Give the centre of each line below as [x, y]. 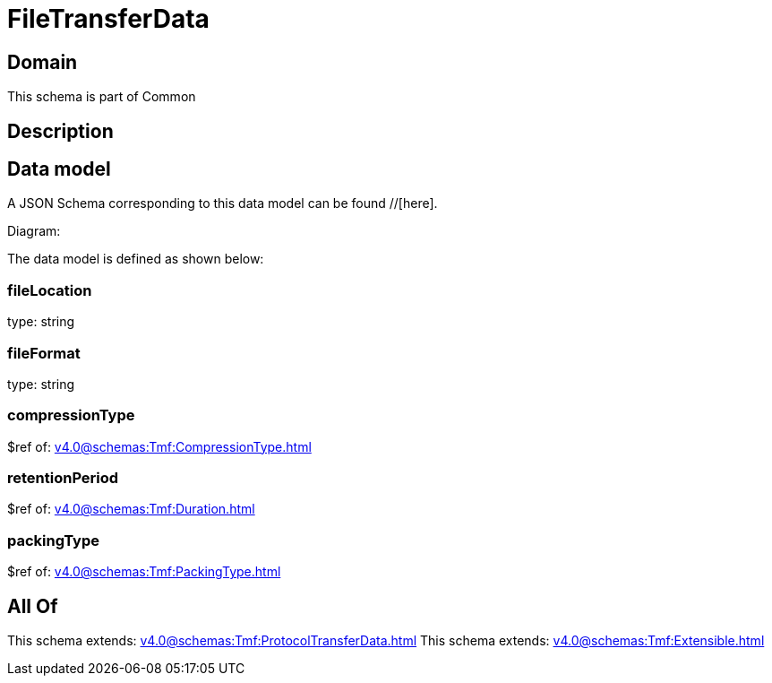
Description [60, 131]
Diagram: [34, 231]
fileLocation [50, 290]
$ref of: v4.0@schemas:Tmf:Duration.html [131, 509]
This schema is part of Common [102, 97]
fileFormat [44, 353]
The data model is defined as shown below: [136, 259]
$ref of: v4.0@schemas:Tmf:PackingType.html [144, 572]
